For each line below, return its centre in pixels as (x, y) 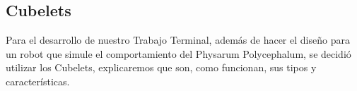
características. (38, 81)
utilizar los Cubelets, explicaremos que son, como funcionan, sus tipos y (161, 67)
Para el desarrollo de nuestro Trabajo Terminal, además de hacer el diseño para (178, 40)
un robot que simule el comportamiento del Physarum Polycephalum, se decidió (178, 53)
